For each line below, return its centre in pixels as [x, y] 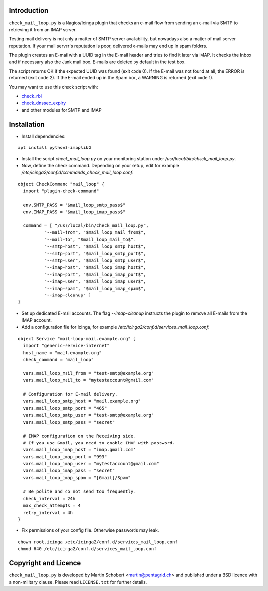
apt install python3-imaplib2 [55, 148]
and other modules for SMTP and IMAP [62, 110]
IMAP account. [37, 320]
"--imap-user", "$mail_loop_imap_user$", [95, 281]
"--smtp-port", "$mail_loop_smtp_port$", [95, 254]
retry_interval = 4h [48, 512]
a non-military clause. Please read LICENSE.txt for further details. [78, 582]
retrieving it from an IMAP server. [43, 29]
